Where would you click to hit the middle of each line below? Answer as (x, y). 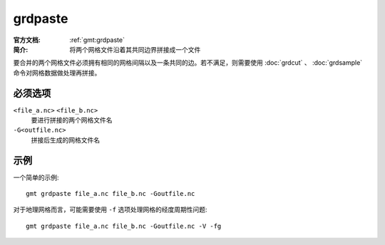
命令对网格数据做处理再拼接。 (57, 73)
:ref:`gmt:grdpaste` (97, 40)
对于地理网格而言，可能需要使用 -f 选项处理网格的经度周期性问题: (110, 209)
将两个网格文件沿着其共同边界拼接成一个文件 (135, 49)
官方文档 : (27, 40)
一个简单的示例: (36, 177)
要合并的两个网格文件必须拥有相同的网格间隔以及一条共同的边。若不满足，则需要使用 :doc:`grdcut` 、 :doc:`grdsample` (188, 63)
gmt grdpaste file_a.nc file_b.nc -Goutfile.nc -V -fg (124, 226)
